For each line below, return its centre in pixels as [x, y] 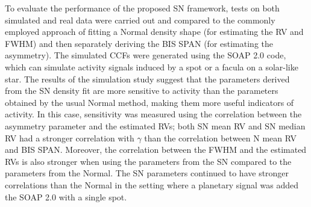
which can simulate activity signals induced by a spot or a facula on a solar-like [152, 66]
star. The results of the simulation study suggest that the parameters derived [147, 79]
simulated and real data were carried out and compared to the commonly [140, 20]
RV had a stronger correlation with [70, 137]
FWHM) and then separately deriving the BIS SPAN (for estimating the [139, 43]
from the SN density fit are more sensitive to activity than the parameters [142, 91]
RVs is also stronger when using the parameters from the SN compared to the [148, 161]
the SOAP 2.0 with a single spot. [66, 196]
